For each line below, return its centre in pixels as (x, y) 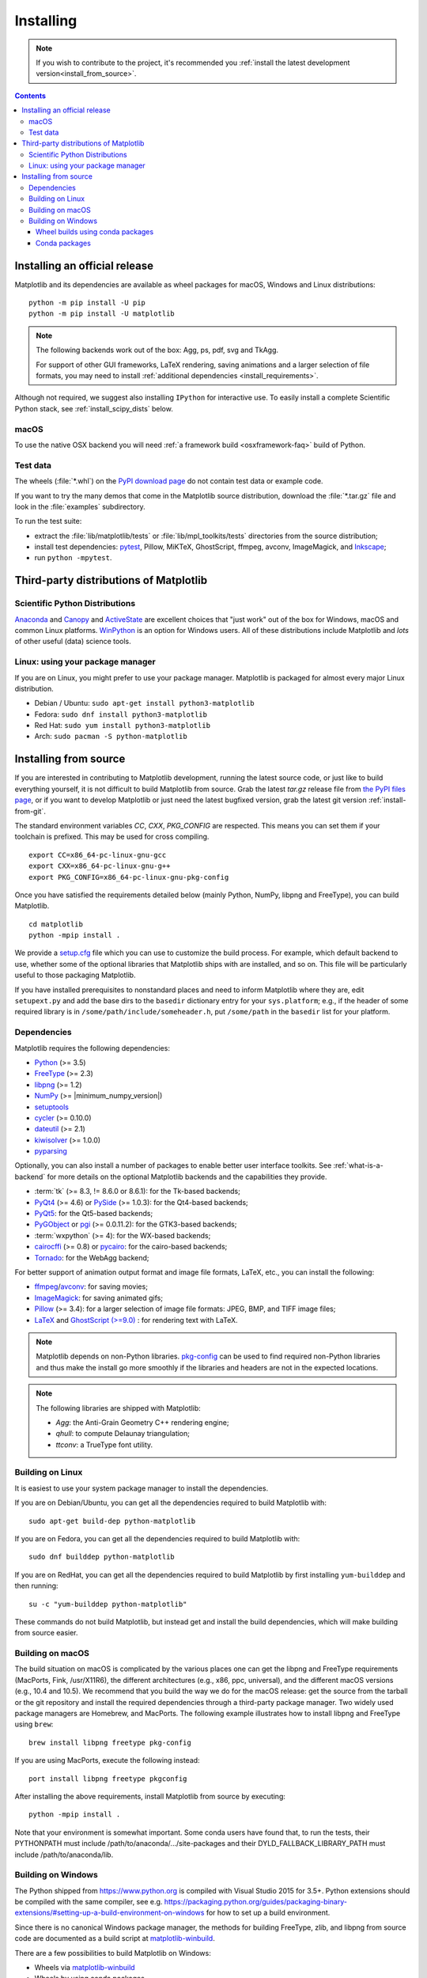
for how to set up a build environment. (268, 1913)
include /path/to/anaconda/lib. (64, 1855)
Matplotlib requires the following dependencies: (92, 1048)
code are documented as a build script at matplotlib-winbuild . (115, 1938)
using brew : (34, 1724)
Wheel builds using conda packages (95, 232)
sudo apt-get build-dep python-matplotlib (112, 1521)
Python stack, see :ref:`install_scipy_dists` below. (94, 408)
